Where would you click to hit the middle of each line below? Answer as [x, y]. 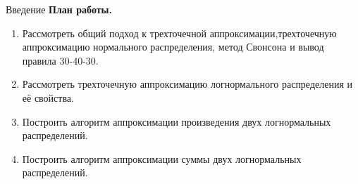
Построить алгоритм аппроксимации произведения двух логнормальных [177, 121]
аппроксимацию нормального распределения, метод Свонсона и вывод [173, 47]
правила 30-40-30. [60, 60]
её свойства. [48, 97]
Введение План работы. [59, 9]
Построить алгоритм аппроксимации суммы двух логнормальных [162, 158]
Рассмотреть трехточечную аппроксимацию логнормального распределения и [187, 84]
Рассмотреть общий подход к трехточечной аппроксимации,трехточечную [179, 33]
